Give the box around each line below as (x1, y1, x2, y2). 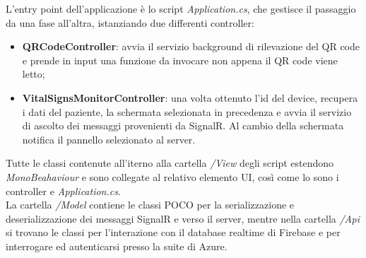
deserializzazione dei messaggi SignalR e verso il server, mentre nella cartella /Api (6, 211, 360, 225)
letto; (22, 66, 45, 81)
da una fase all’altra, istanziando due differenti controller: (6, 15, 254, 30)
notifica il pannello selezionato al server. (22, 131, 196, 146)
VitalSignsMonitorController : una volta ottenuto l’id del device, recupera (22, 90, 358, 105)
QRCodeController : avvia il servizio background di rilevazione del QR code (22, 39, 360, 54)
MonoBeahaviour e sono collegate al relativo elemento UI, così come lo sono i (6, 169, 339, 184)
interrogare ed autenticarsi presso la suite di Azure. (6, 238, 228, 253)
